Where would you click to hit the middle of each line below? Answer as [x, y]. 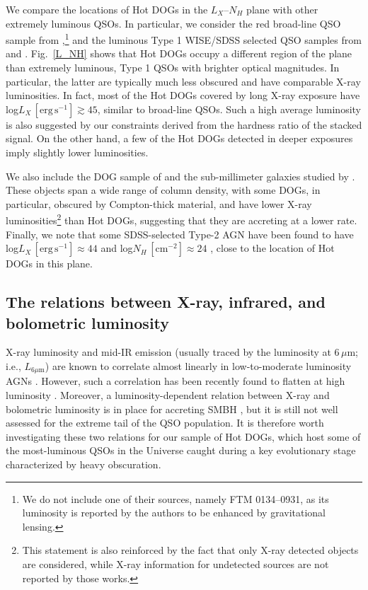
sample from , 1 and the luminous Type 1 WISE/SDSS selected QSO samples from [184, 39]
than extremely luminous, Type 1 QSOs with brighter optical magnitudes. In [173, 68]
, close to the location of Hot [272, 248]
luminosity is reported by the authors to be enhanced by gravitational [174, 513]
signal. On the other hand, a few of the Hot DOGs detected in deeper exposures [179, 138]
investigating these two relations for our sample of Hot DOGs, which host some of [183, 436]
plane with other [282, 9]
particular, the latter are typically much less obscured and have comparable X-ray [183, 81]
